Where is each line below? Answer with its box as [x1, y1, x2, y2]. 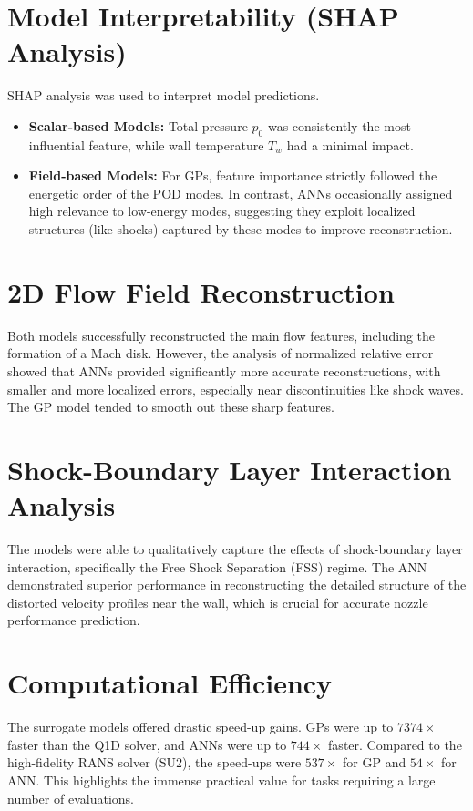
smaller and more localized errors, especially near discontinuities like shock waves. [7, 379, 464, 398]
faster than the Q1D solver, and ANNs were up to [7, 734, 287, 754]
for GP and [343, 753, 406, 772]
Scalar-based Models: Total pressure [28, 116, 248, 135]
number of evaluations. [7, 788, 134, 807]
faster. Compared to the [328, 734, 462, 754]
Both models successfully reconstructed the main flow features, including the [7, 325, 435, 344]
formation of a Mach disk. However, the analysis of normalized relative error [7, 344, 434, 363]
